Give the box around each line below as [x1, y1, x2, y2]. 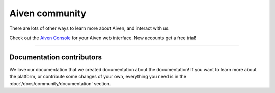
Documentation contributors [9, 53, 102, 61]
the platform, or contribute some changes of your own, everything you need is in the [9, 74, 187, 80]
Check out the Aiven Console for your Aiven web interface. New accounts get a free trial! [9, 35, 196, 41]
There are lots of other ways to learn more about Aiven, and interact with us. [9, 25, 170, 32]
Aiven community [9, 8, 87, 19]
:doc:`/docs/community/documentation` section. [9, 80, 111, 86]
